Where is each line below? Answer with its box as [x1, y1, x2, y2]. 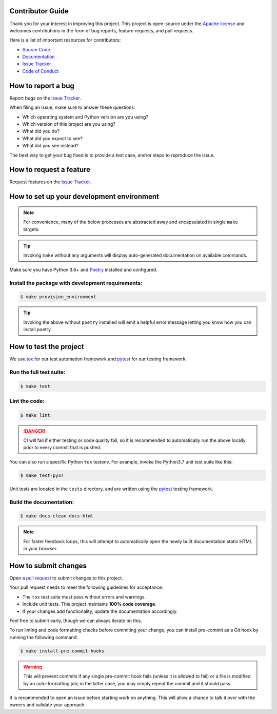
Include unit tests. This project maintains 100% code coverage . [22, 601, 156, 607]
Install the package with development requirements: [9, 279, 143, 286]
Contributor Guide [9, 7, 69, 15]
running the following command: [9, 634, 78, 640]
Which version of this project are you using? [22, 121, 115, 127]
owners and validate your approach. [9, 702, 86, 708]
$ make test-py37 [20, 472, 64, 478]
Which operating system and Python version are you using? [22, 113, 148, 120]
